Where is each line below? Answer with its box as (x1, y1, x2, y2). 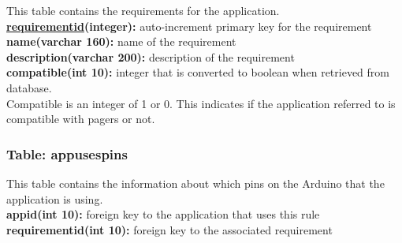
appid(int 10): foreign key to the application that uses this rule (6, 206, 320, 222)
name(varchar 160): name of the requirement (6, 33, 236, 50)
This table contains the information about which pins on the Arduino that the (6, 174, 385, 191)
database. (6, 79, 52, 95)
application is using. (6, 190, 103, 207)
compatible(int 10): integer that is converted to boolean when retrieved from (6, 64, 390, 80)
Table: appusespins (6, 144, 128, 163)
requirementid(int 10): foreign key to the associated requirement (6, 221, 333, 237)
